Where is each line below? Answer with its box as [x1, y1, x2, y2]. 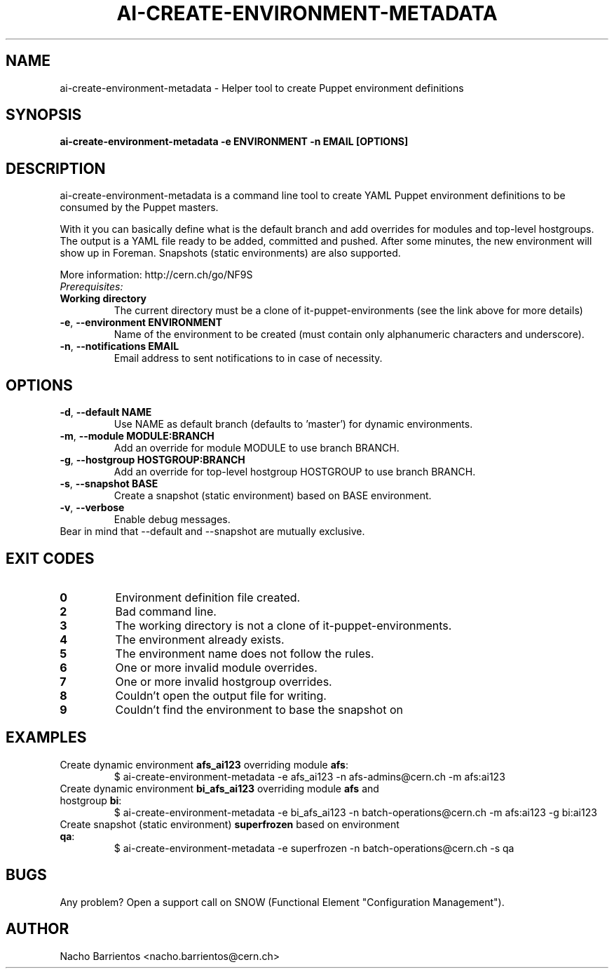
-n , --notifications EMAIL [60, 340, 179, 353]
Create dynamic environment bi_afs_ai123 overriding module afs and [60, 782, 379, 794]
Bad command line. [115, 604, 217, 618]
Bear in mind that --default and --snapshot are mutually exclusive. [60, 525, 365, 538]
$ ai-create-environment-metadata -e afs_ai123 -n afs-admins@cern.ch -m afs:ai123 [114, 770, 505, 783]
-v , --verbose [60, 501, 125, 514]
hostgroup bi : [60, 794, 122, 806]
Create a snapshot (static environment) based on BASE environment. [114, 489, 432, 502]
